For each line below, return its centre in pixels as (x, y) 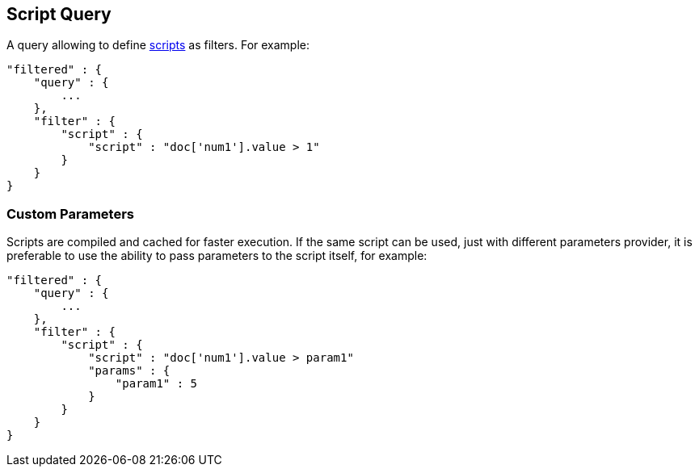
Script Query (59, 14)
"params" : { (129, 371)
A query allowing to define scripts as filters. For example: (158, 45)
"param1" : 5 (156, 384)
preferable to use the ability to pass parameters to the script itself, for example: (217, 256)
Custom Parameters (71, 213)
